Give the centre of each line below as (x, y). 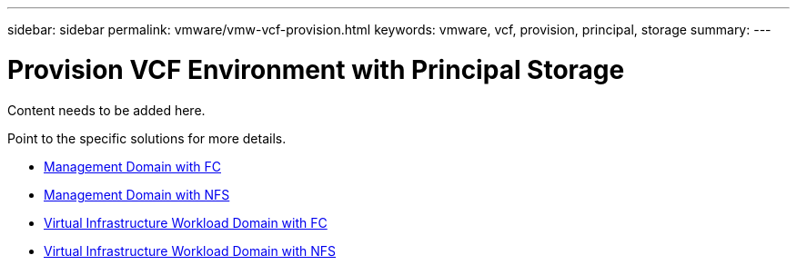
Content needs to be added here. (106, 110)
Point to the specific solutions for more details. (147, 138)
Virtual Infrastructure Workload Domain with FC (186, 222)
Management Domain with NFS (137, 194)
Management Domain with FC (132, 166)
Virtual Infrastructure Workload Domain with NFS (190, 250)
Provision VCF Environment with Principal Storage (316, 69)
